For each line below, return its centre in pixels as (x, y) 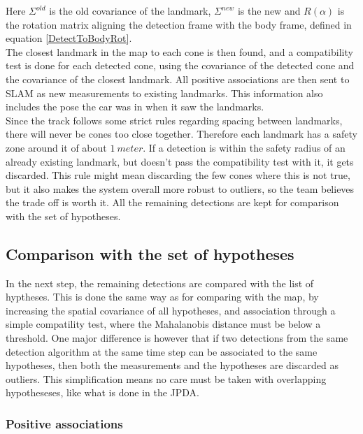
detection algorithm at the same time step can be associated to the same (162, 351)
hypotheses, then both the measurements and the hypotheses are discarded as (172, 365)
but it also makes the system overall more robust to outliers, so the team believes (180, 188)
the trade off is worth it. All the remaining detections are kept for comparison (172, 202)
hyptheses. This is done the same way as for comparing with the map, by (162, 297)
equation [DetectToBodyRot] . (69, 38)
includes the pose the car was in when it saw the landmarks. (135, 107)
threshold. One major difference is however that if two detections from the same (177, 338)
